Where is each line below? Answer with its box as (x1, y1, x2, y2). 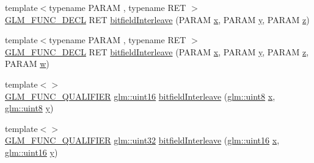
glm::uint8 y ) (5, 102, 54, 114)
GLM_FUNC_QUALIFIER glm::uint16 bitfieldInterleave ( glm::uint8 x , (5, 89, 276, 102)
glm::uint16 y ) (5, 145, 58, 158)
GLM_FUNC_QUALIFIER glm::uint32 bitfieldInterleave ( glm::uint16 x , (5, 134, 280, 147)
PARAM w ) (5, 57, 49, 70)
